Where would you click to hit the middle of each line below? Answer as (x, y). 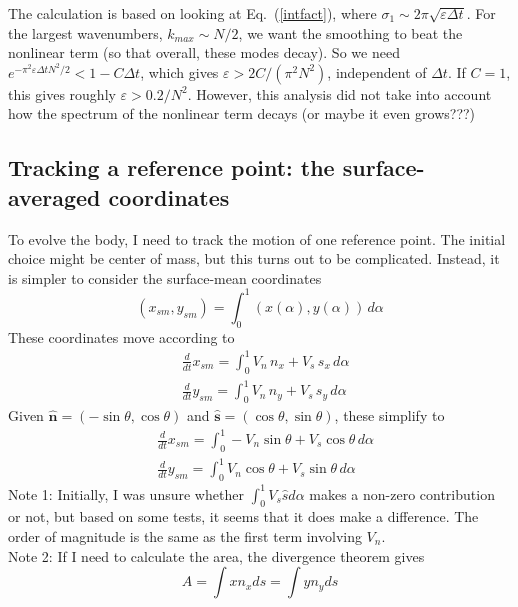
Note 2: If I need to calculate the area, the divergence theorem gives (216, 555)
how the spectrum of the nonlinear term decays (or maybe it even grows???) (242, 113)
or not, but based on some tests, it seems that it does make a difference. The (243, 516)
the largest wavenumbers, (85, 32)
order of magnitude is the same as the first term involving (185, 536)
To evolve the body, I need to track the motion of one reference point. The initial (257, 238)
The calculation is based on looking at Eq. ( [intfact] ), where (192, 13)
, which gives (179, 71)
